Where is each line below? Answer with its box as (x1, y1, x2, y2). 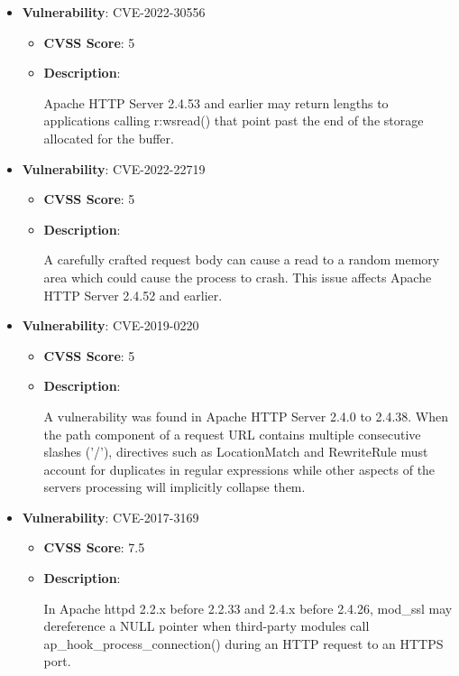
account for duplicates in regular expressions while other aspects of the (43, 459, 436, 478)
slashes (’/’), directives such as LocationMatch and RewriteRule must (43, 442, 428, 461)
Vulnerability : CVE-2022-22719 (22, 159, 206, 178)
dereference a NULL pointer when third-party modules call (43, 616, 370, 635)
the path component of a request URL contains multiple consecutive (43, 424, 421, 443)
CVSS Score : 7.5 (43, 538, 145, 557)
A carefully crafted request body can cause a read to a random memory (43, 250, 440, 269)
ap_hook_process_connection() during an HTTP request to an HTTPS (43, 634, 444, 653)
